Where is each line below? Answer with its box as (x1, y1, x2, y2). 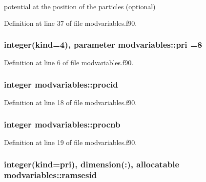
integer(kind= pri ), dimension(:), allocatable (4, 158, 180, 170)
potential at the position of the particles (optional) (4, 1, 156, 11)
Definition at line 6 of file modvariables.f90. (4, 57, 134, 68)
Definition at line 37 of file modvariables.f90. (4, 18, 137, 28)
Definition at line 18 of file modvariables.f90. (4, 97, 137, 108)
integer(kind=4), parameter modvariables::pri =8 (4, 38, 202, 51)
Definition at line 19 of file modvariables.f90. (4, 137, 137, 147)
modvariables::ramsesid (4, 169, 97, 181)
